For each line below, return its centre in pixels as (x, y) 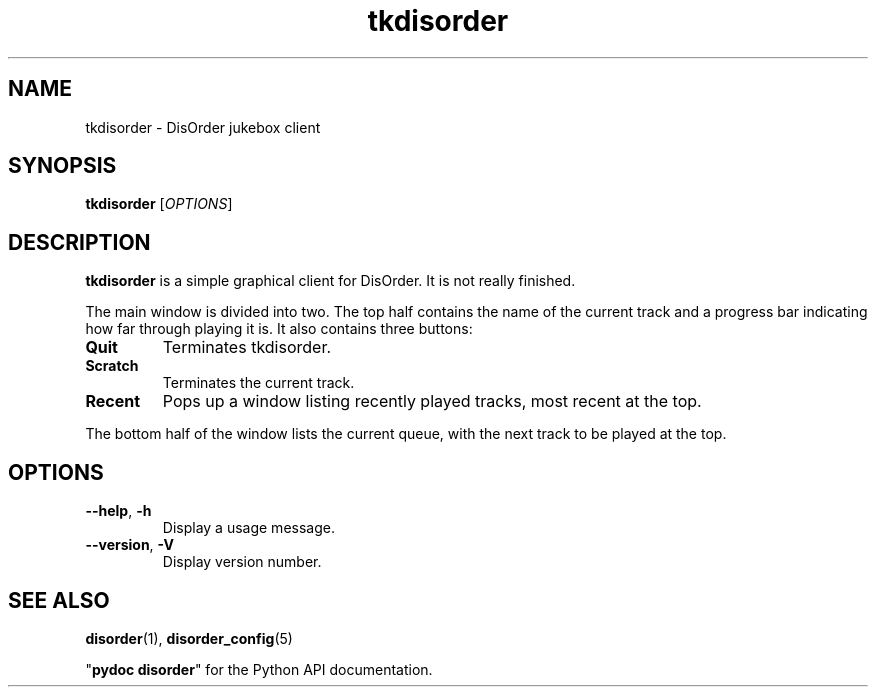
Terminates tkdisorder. (247, 347)
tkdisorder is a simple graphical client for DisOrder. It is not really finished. (330, 281)
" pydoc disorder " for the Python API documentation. (259, 669)
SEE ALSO (59, 600)
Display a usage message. (248, 528)
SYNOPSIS (62, 166)
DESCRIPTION (79, 242)
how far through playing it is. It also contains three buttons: (279, 329)
